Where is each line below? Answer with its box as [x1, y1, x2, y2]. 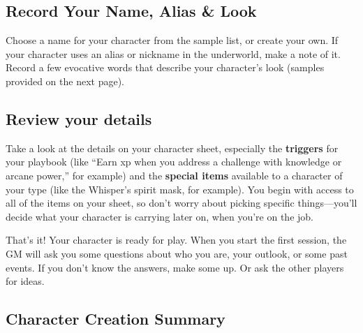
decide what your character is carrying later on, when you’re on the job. [6, 209, 313, 223]
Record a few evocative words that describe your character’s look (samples [6, 60, 325, 75]
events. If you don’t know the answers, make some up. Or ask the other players [6, 260, 344, 274]
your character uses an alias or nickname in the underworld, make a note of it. [6, 46, 341, 61]
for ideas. [6, 274, 45, 288]
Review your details [6, 108, 152, 129]
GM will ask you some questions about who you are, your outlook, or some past [6, 246, 348, 260]
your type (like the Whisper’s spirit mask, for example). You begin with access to [6, 182, 354, 196]
